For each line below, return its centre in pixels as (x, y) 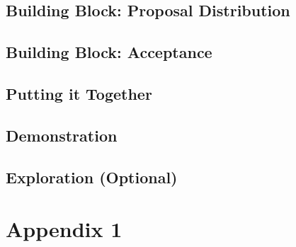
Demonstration (62, 135)
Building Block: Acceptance (109, 52)
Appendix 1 (64, 229)
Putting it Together (79, 93)
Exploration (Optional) (92, 177)
